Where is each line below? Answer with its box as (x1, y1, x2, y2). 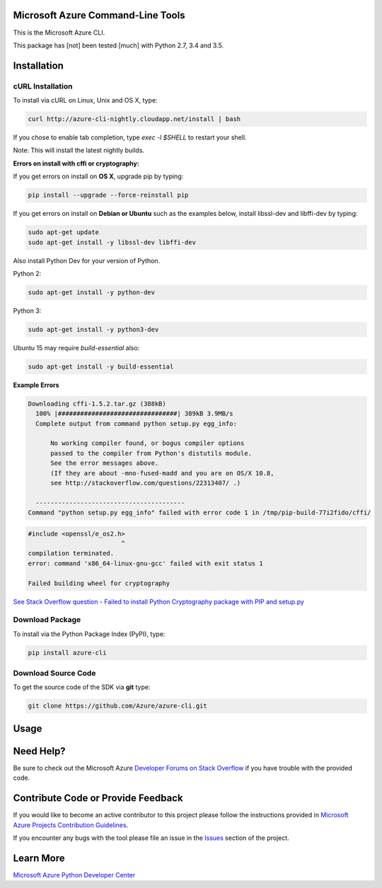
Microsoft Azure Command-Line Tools (13, 9, 185, 21)
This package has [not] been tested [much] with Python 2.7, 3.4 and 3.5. (13, 41, 224, 50)
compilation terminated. (28, 549, 115, 558)
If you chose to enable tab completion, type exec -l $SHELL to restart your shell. (13, 133, 247, 142)
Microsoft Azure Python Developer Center (13, 870, 136, 879)
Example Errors (13, 381, 59, 389)
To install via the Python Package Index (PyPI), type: (13, 630, 166, 638)
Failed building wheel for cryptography (28, 579, 170, 587)
